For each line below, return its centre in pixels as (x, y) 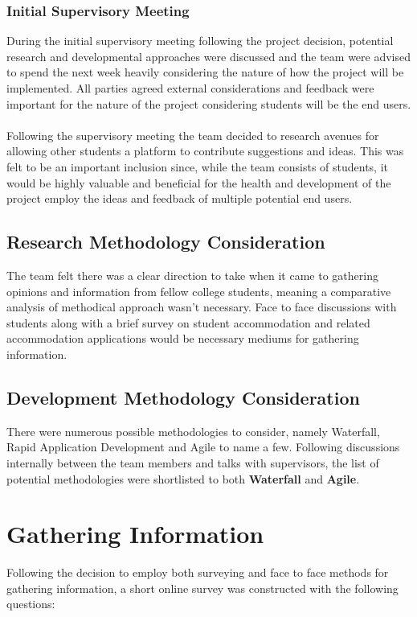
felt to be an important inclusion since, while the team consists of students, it (198, 166)
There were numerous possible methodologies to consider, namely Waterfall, (193, 431)
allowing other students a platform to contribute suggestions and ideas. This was (205, 151)
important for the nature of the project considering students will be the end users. (209, 103)
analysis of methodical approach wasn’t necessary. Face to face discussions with (202, 307)
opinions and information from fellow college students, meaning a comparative (199, 291)
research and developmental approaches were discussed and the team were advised (209, 56)
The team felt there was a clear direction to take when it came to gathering (192, 275)
